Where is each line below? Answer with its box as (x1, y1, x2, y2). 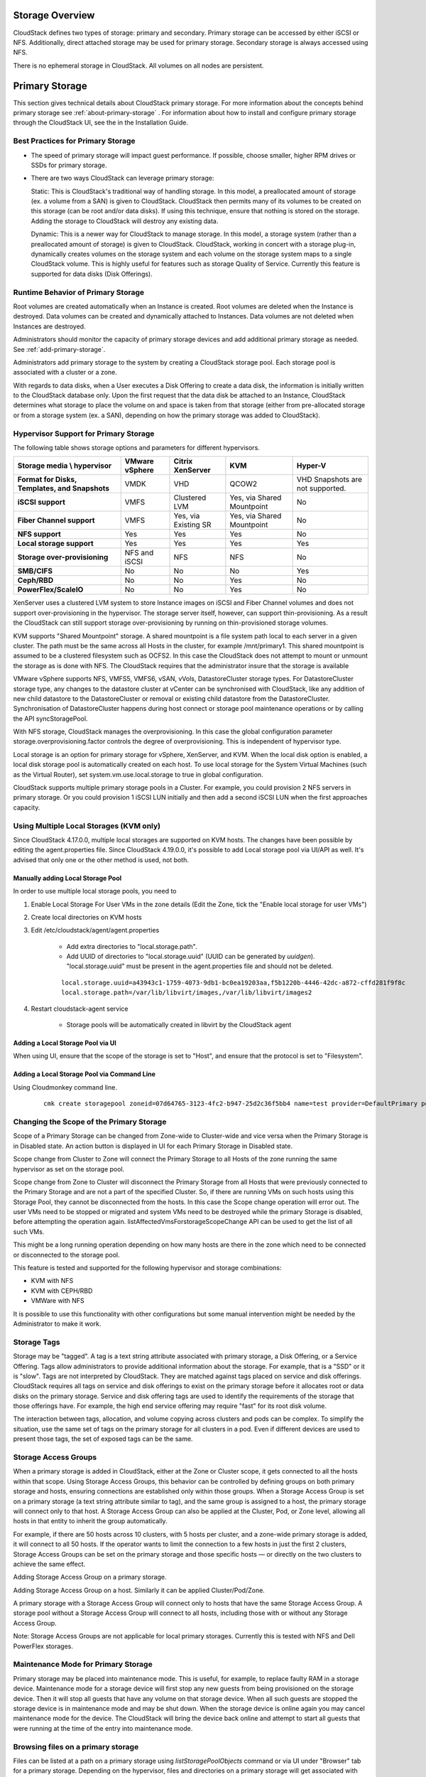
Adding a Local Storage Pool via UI (13, 1038, 116, 1048)
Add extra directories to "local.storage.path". (66, 942, 197, 950)
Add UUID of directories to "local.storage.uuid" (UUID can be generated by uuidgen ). (66, 952, 315, 961)
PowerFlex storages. (13, 1642, 74, 1650)
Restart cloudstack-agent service (31, 1004, 129, 1013)
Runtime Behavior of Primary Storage (13, 287, 145, 297)
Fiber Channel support (17, 515, 95, 525)
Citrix (173, 456, 193, 466)
